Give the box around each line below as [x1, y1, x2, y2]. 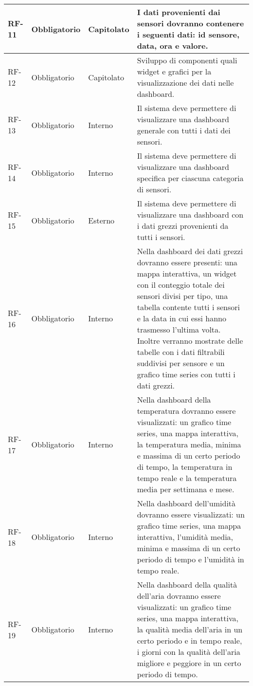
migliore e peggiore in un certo [137, 657, 241, 668]
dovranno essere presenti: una [137, 257, 237, 268]
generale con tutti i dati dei [137, 125, 231, 136]
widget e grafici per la [137, 66, 212, 77]
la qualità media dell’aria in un [137, 624, 243, 635]
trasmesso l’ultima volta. [137, 324, 221, 335]
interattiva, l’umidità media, [137, 531, 234, 542]
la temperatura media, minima [137, 439, 241, 450]
